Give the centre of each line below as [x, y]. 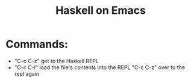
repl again [27, 73]
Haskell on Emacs [101, 11]
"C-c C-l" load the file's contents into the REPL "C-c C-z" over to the [99, 67]
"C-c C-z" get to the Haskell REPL [56, 61]
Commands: [37, 44]
